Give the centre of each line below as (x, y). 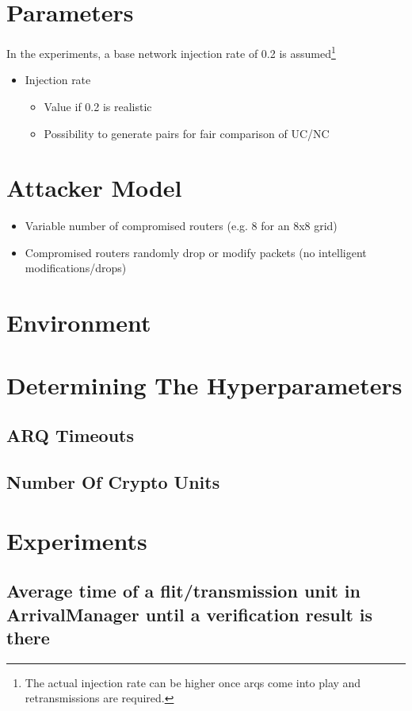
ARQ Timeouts (70, 435)
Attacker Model (94, 188)
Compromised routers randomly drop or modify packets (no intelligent (196, 252)
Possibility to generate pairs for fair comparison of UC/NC (187, 133)
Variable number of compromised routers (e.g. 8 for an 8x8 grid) (181, 226)
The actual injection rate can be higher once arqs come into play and (193, 682)
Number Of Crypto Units (113, 481)
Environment (79, 323)
